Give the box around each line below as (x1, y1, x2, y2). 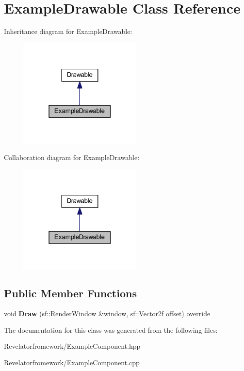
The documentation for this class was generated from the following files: (4, 324, 218, 335)
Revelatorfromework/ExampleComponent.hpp (4, 341, 141, 351)
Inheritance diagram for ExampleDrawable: (4, 26, 132, 36)
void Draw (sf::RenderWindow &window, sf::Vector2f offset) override (4, 308, 211, 319)
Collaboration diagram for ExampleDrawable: (4, 152, 140, 162)
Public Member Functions (4, 286, 137, 301)
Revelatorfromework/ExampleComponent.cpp (4, 357, 140, 367)
